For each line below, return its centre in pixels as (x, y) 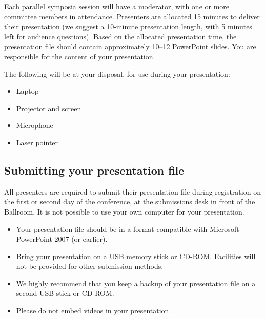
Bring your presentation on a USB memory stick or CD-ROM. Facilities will (136, 256)
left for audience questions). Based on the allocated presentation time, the (120, 36)
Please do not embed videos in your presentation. (94, 311)
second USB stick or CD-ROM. (65, 293)
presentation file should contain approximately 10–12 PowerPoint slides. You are (130, 46)
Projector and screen (49, 108)
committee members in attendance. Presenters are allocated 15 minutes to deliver (132, 16)
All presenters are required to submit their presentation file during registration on (132, 191)
